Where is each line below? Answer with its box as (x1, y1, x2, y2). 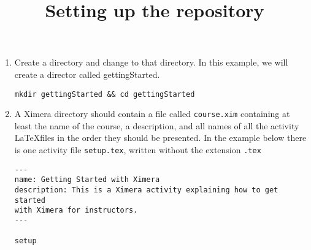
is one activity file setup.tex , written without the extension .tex (14, 143, 261, 156)
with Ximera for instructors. (14, 206, 138, 215)
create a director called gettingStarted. (14, 67, 160, 80)
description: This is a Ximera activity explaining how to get (14, 186, 278, 195)
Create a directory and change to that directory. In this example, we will (14, 56, 288, 69)
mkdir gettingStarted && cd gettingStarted (14, 89, 195, 99)
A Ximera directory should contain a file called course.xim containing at (14, 107, 290, 120)
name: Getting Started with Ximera (14, 175, 160, 184)
